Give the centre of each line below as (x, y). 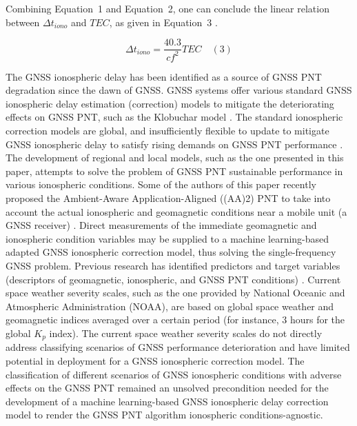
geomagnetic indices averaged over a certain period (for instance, (142, 319)
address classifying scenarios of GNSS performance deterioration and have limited (178, 347)
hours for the (317, 319)
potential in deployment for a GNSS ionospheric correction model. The (155, 360)
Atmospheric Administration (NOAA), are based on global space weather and (170, 306)
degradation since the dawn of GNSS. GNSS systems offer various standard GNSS (179, 90)
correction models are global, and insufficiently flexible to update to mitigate (167, 130)
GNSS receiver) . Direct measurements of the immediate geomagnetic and (161, 225)
